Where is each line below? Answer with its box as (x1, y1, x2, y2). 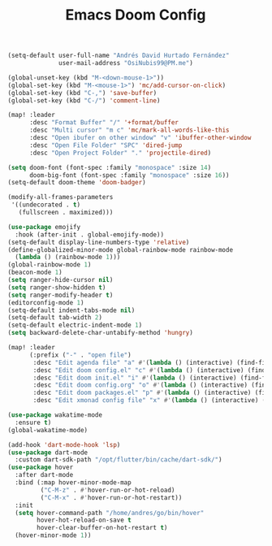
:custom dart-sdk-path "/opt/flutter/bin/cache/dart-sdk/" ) (15, 456, 222, 464)
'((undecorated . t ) (11, 201, 81, 209)
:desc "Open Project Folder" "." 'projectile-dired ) (28, 149, 212, 157)
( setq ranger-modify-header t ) (7, 291, 114, 299)
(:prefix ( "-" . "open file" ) (28, 351, 132, 359)
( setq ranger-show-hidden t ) (7, 283, 106, 292)
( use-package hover (7, 463, 74, 472)
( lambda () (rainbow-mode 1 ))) (15, 253, 121, 262)
